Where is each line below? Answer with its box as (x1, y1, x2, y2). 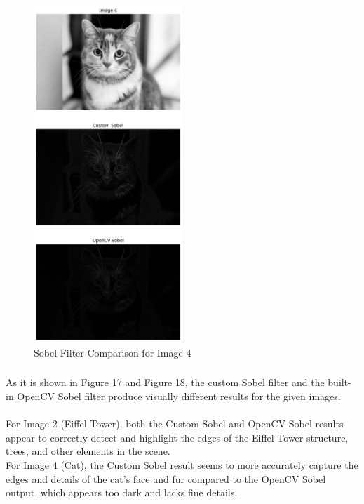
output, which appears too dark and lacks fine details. (6, 485, 238, 500)
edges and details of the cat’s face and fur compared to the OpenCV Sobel (6, 471, 326, 486)
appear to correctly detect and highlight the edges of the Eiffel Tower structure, (6, 430, 349, 444)
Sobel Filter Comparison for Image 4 (34, 345, 191, 359)
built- (328, 375, 351, 390)
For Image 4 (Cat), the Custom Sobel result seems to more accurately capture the (6, 457, 358, 472)
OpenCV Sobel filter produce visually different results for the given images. (17, 388, 341, 403)
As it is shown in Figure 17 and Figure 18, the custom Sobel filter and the (6, 375, 325, 390)
